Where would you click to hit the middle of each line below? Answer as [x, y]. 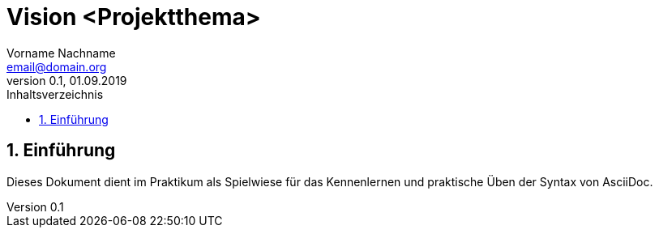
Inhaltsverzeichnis [55, 94]
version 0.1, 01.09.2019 [67, 80]
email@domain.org [57, 66]
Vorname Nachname [61, 53]
